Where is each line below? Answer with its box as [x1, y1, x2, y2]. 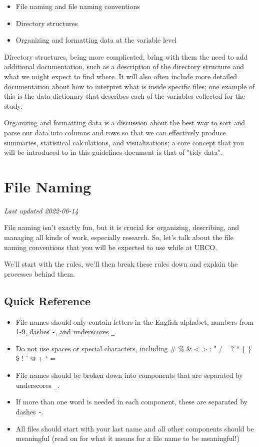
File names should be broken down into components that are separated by [15, 370, 243, 380]
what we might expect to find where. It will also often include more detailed [4, 71, 237, 81]
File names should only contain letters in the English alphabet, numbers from [15, 316, 254, 327]
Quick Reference [4, 293, 90, 308]
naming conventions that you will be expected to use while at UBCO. [4, 242, 217, 252]
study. [4, 100, 22, 111]
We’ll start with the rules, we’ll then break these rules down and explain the [4, 259, 238, 269]
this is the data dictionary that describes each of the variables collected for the [4, 91, 245, 101]
